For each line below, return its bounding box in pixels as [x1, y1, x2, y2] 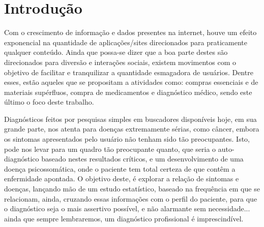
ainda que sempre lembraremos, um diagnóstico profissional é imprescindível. [4, 213, 244, 223]
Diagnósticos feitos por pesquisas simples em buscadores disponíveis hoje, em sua [4, 113, 257, 124]
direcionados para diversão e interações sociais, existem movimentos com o [4, 56, 237, 67]
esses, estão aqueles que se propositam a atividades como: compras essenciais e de [4, 77, 258, 87]
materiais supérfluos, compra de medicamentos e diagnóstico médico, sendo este [4, 86, 252, 97]
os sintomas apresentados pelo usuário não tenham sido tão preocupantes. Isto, [4, 134, 250, 144]
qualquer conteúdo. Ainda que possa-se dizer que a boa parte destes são [4, 47, 228, 57]
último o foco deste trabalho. [4, 96, 94, 107]
